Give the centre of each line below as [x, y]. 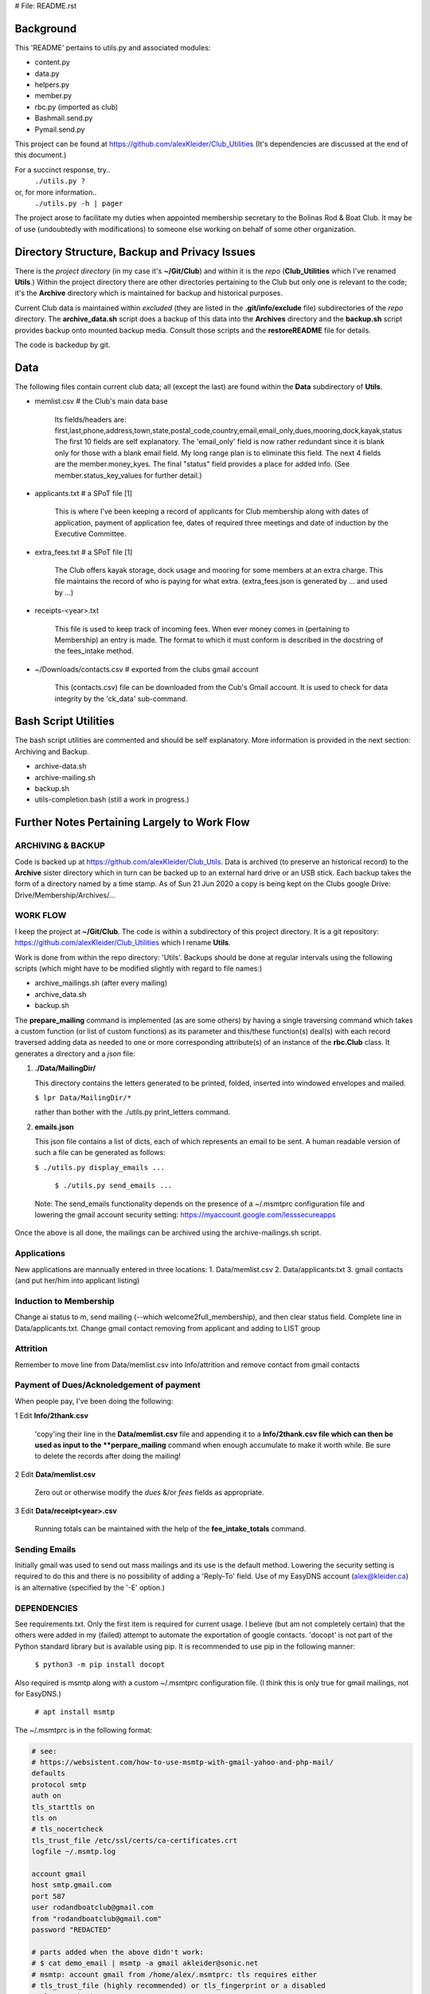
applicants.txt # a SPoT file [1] [84, 494]
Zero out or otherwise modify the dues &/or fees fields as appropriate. [149, 1492]
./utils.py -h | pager [79, 203]
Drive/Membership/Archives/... [65, 895]
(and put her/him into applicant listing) [77, 1280]
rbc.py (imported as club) [76, 107]
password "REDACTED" [71, 1929]
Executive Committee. [90, 534]
